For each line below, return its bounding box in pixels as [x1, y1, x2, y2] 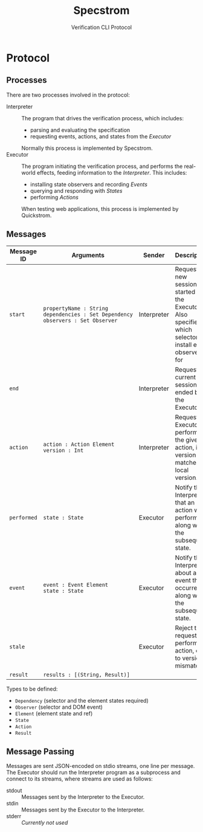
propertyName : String [43, 305, 109, 312]
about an [175, 569, 201, 577]
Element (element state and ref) [14, 709, 93, 717]
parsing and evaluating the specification [30, 126, 130, 134]
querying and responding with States [30, 187, 123, 194]
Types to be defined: [6, 685, 58, 692]
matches [175, 458, 200, 466]
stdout [6, 787, 22, 795]
